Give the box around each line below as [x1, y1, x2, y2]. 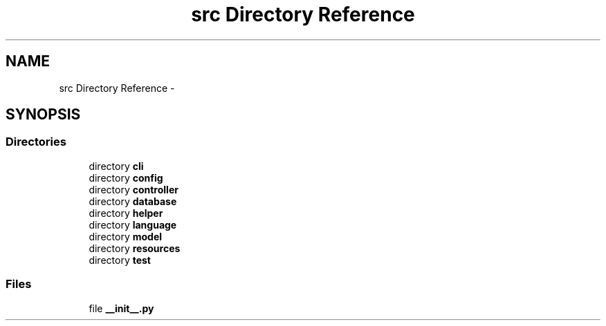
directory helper [89, 207, 163, 219]
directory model [89, 230, 163, 242]
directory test [89, 253, 151, 266]
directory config [89, 171, 163, 184]
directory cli [89, 160, 144, 172]
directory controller [89, 183, 178, 195]
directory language [89, 218, 177, 231]
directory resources [89, 242, 181, 254]
